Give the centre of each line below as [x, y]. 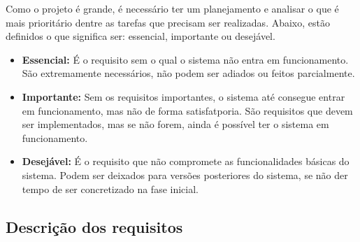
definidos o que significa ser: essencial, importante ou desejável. [141, 36]
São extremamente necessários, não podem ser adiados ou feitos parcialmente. [188, 73]
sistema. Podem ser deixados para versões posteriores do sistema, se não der [185, 175]
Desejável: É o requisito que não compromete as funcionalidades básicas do [186, 161]
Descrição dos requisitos [94, 226]
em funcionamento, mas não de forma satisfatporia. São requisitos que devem [187, 110]
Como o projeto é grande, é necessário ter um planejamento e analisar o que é [172, 8]
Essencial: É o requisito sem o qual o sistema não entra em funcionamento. [185, 59]
